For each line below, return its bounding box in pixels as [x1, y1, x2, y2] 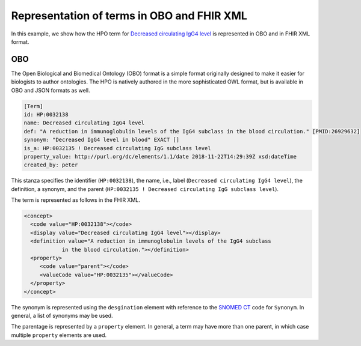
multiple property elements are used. [11, 331, 107, 339]
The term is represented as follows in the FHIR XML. [11, 196, 141, 204]
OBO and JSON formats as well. [11, 86, 90, 94]
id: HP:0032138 [23, 111, 69, 118]
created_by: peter [23, 162, 78, 168]
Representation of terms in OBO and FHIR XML [11, 9, 248, 22]
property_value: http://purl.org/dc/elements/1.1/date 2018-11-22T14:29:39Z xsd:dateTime [23, 153, 297, 160]
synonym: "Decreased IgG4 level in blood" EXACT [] [23, 136, 180, 144]
